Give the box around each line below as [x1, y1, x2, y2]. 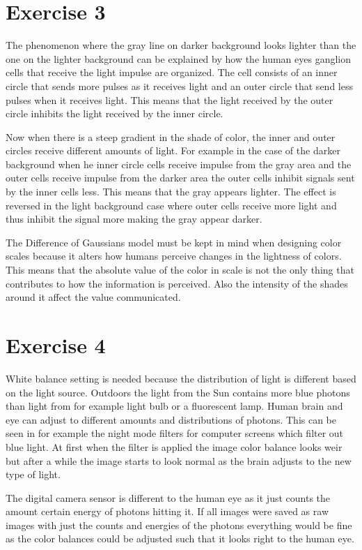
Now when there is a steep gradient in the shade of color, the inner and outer [6, 129, 336, 144]
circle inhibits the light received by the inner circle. [6, 106, 223, 121]
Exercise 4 [6, 331, 106, 359]
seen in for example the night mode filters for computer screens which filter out [6, 426, 344, 440]
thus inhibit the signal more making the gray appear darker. [6, 211, 262, 226]
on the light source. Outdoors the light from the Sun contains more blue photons [6, 385, 350, 399]
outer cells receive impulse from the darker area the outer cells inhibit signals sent [6, 170, 355, 185]
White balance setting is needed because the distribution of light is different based [6, 371, 356, 385]
